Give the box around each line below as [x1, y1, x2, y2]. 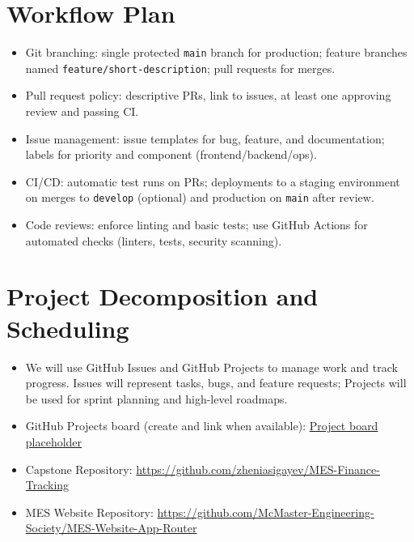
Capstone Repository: [25, 460, 133, 477]
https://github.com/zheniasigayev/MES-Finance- [136, 460, 380, 477]
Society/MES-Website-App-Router [25, 519, 197, 536]
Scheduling [6, 311, 129, 344]
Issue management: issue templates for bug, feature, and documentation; [25, 130, 385, 147]
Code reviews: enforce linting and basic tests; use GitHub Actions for [25, 216, 368, 233]
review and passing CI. [25, 103, 139, 120]
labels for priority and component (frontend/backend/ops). [25, 146, 317, 163]
